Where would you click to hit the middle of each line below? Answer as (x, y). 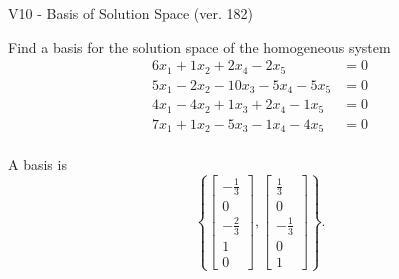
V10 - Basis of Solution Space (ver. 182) (130, 13)
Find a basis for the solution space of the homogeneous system (199, 46)
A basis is (37, 164)
